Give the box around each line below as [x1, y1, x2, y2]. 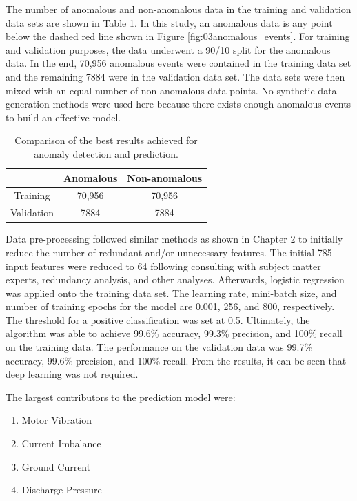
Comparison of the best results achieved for [14, 133, 198, 147]
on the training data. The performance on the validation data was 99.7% [6, 340, 313, 354]
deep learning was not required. [6, 367, 139, 381]
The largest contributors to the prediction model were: [6, 389, 236, 404]
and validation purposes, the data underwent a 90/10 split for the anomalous [6, 42, 331, 57]
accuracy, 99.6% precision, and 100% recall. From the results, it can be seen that [6, 353, 347, 367]
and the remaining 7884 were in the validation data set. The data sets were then [6, 69, 345, 83]
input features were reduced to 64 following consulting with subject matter [6, 258, 321, 273]
